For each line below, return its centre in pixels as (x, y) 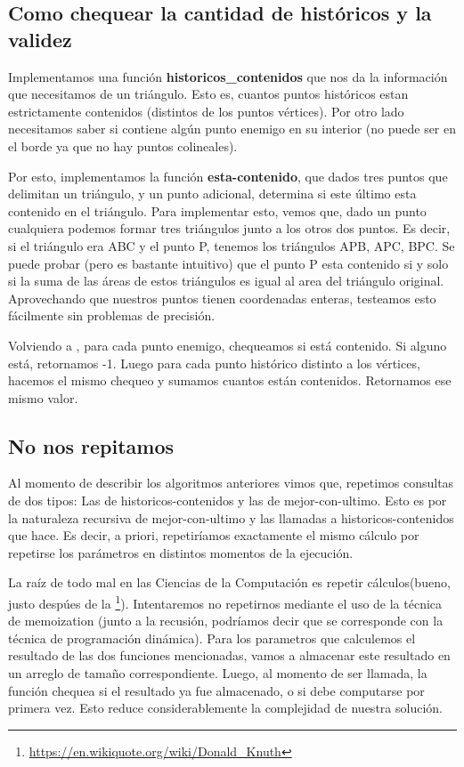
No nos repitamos (91, 445)
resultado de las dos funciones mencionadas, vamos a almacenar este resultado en (229, 655)
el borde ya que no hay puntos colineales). (123, 145)
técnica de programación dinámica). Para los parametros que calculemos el (212, 638)
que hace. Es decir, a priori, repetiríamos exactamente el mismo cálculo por (214, 535)
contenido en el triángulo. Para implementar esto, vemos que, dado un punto (217, 210)
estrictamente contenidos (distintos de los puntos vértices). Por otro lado (206, 111)
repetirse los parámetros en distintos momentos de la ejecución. (181, 552)
